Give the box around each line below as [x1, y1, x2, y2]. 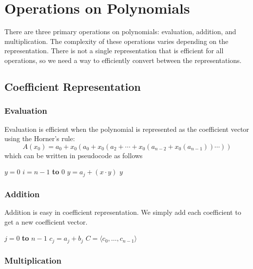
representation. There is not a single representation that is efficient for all [4, 45, 224, 56]
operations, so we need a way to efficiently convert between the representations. [4, 55, 242, 65]
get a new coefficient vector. [4, 216, 88, 227]
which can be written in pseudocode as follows [4, 150, 143, 160]
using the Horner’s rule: [4, 133, 75, 144]
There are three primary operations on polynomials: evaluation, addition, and [4, 26, 236, 37]
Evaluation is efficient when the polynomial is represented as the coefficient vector [4, 124, 249, 134]
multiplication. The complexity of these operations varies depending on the [4, 36, 229, 46]
